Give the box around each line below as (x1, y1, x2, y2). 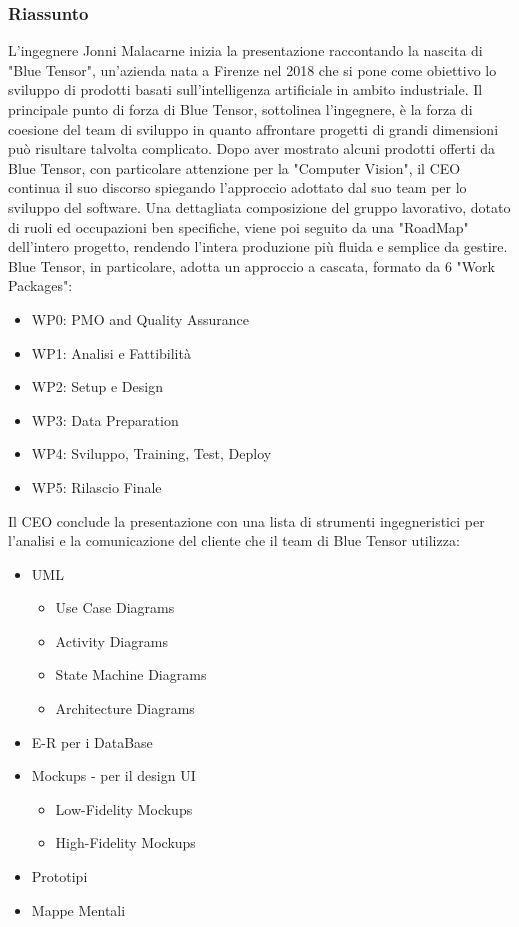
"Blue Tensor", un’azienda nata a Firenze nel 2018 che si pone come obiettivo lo (8, 59, 497, 80)
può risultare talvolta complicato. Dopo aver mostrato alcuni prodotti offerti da (8, 138, 496, 159)
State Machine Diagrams (55, 664, 207, 685)
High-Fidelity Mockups (55, 832, 196, 853)
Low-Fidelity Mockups (55, 798, 193, 819)
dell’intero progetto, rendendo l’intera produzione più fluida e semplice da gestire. (8, 236, 508, 257)
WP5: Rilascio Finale (31, 476, 162, 497)
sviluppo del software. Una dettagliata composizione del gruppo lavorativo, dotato (8, 196, 511, 217)
